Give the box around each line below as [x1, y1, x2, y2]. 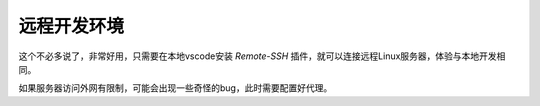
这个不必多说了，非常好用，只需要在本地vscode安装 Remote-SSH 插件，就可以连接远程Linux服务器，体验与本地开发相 [18, 50, 506, 62]
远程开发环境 [18, 15, 125, 37]
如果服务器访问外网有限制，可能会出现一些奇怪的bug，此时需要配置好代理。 [18, 82, 333, 94]
